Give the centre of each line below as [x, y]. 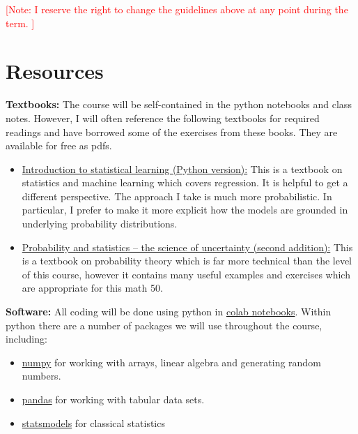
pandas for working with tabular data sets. [113, 399]
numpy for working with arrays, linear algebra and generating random [171, 362]
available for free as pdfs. [59, 145]
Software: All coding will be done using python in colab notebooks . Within [169, 312]
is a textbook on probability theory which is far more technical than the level [187, 261]
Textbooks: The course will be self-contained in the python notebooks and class [179, 104]
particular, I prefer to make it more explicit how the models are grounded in [185, 210]
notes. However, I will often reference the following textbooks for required [163, 118]
